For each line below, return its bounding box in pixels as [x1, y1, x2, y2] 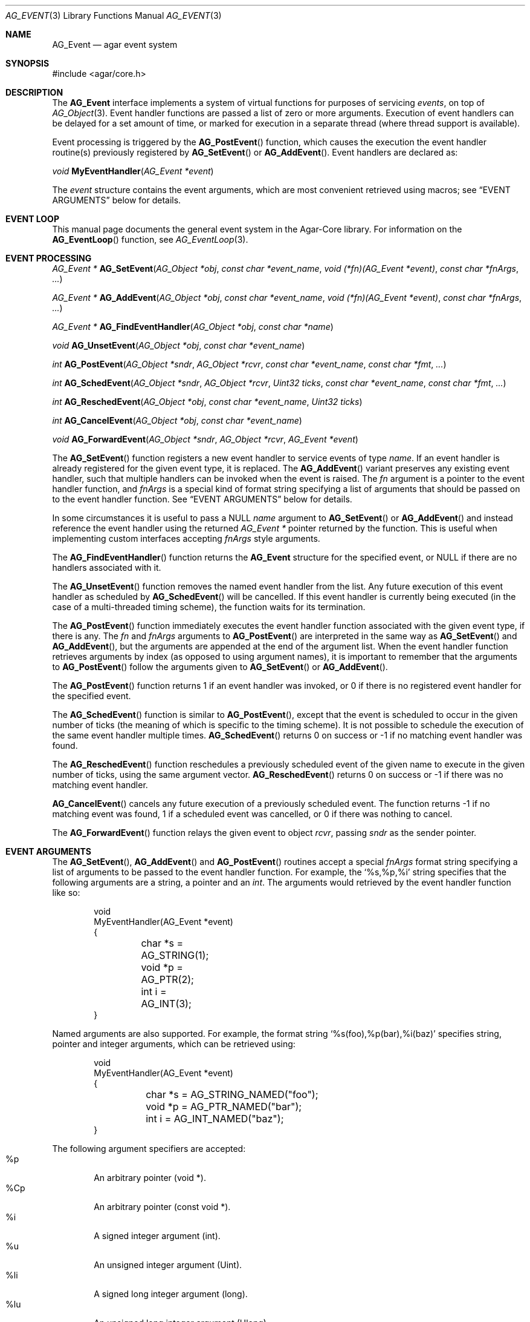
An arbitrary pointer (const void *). [94, 1202, 231, 1212]
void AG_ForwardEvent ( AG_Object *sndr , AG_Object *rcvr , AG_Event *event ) [52, 434, 358, 444]
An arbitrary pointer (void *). [94, 1172, 206, 1183]
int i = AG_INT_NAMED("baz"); [146, 1113, 284, 1125]
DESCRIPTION [5, 87, 63, 97]
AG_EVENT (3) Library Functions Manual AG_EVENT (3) [5, 10, 222, 21]
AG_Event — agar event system [52, 39, 178, 50]
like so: [52, 887, 80, 898]
